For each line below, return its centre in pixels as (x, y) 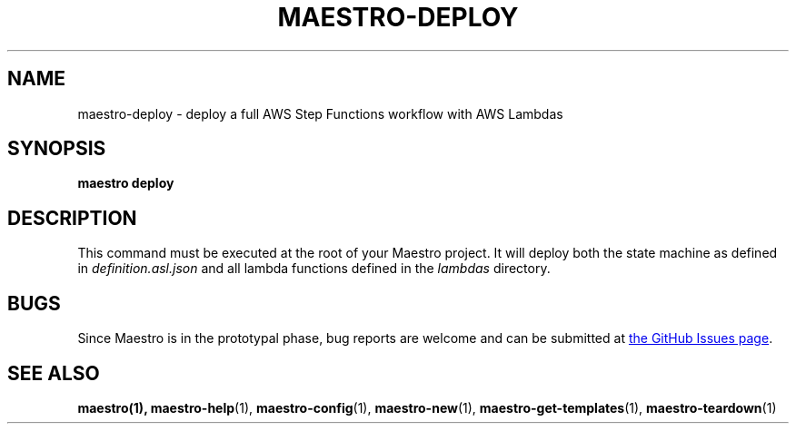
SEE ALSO (54, 373)
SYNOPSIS (57, 149)
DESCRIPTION (72, 218)
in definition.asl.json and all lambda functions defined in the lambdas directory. (314, 269)
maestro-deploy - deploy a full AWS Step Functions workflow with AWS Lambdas (320, 113)
